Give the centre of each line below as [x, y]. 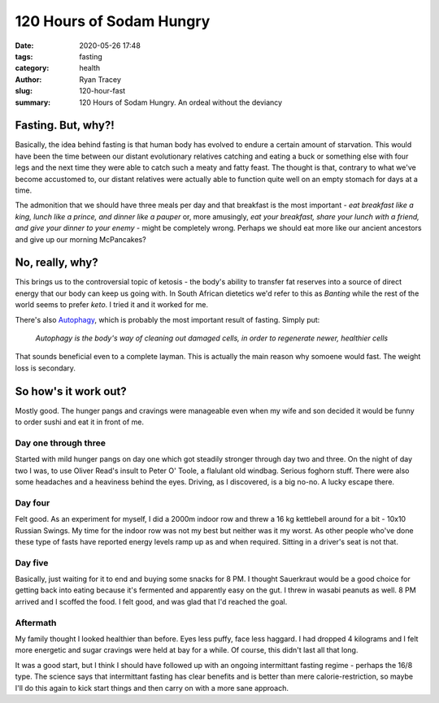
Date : [24, 46]
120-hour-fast [102, 91]
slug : [24, 91]
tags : [24, 56]
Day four [33, 502]
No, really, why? [57, 263]
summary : [33, 102]
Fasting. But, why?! [65, 126]
